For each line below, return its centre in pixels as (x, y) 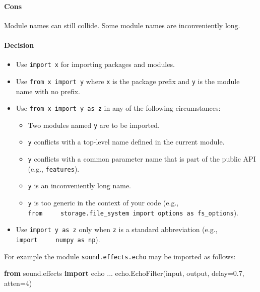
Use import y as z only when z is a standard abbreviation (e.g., (117, 229)
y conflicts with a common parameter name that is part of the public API (142, 159)
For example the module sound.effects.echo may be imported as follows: (120, 256)
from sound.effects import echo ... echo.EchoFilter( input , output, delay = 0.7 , (124, 273)
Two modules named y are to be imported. (94, 125)
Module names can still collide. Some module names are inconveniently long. (122, 25)
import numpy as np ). (58, 239)
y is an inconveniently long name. (80, 186)
